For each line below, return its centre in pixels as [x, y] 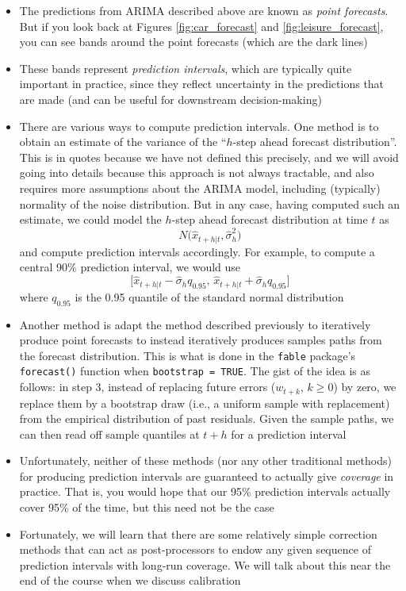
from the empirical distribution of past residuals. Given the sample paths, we [207, 418]
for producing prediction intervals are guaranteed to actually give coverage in [207, 476]
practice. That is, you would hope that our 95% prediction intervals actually [205, 491]
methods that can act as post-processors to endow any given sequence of [195, 549]
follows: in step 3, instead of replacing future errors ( [147, 387]
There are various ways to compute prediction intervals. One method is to [199, 126]
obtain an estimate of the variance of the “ [123, 142]
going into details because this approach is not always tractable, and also [197, 173]
